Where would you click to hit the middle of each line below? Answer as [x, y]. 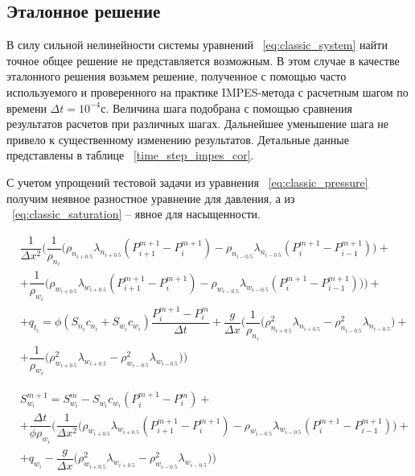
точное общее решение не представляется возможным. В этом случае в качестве [203, 60]
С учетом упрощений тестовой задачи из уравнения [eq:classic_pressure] [187, 182]
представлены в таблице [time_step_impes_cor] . [130, 155]
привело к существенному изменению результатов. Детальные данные [178, 139]
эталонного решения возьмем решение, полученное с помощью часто [177, 76]
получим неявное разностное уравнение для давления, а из [151, 198]
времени [27, 108]
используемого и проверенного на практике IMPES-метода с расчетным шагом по [207, 91]
